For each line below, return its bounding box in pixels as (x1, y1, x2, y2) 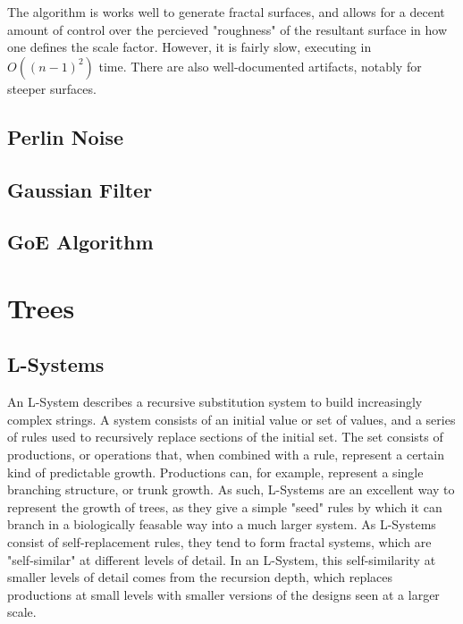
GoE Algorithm (7, 228, 154, 256)
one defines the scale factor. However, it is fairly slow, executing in (7, 38, 372, 56)
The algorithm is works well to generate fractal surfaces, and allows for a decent (7, 3, 445, 21)
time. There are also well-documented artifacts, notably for (98, 56, 422, 75)
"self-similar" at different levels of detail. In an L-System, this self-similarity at (7, 550, 436, 569)
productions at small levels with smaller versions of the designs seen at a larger (7, 585, 440, 603)
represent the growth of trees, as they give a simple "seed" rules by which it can (7, 497, 442, 516)
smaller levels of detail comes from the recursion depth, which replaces (7, 568, 393, 586)
